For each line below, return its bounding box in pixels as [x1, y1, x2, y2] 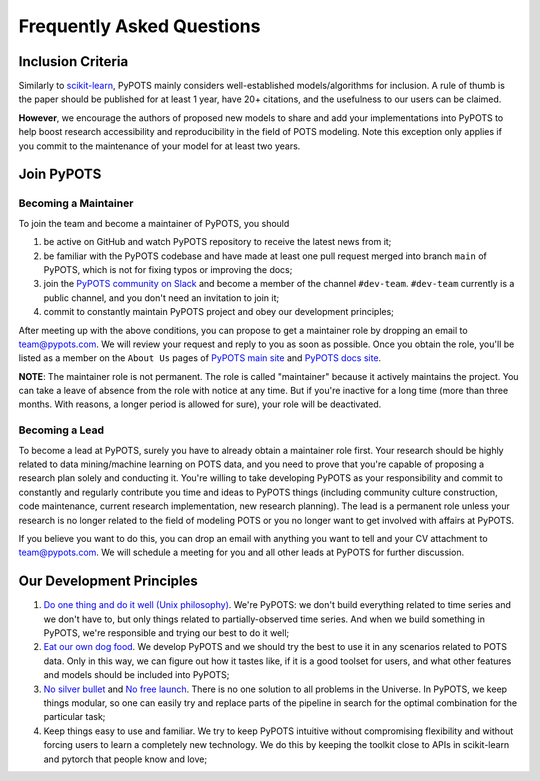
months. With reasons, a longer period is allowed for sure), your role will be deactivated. [18, 398, 382, 410]
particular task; [43, 711, 106, 723]
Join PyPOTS [18, 166, 102, 183]
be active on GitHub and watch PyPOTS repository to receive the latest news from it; [43, 236, 392, 248]
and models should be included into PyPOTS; [43, 669, 230, 681]
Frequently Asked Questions [18, 15, 261, 37]
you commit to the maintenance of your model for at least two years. [18, 140, 301, 152]
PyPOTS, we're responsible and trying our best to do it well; [43, 627, 290, 639]
